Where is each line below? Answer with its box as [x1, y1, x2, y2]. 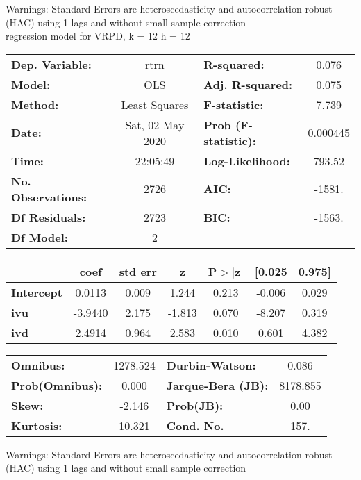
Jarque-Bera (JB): [166, 376, 269, 393]
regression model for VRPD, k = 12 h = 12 [6, 28, 190, 43]
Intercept [11, 283, 62, 300]
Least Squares [121, 96, 189, 113]
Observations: [11, 188, 87, 205]
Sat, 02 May [125, 116, 185, 133]
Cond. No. [166, 417, 224, 433]
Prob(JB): [166, 397, 224, 413]
